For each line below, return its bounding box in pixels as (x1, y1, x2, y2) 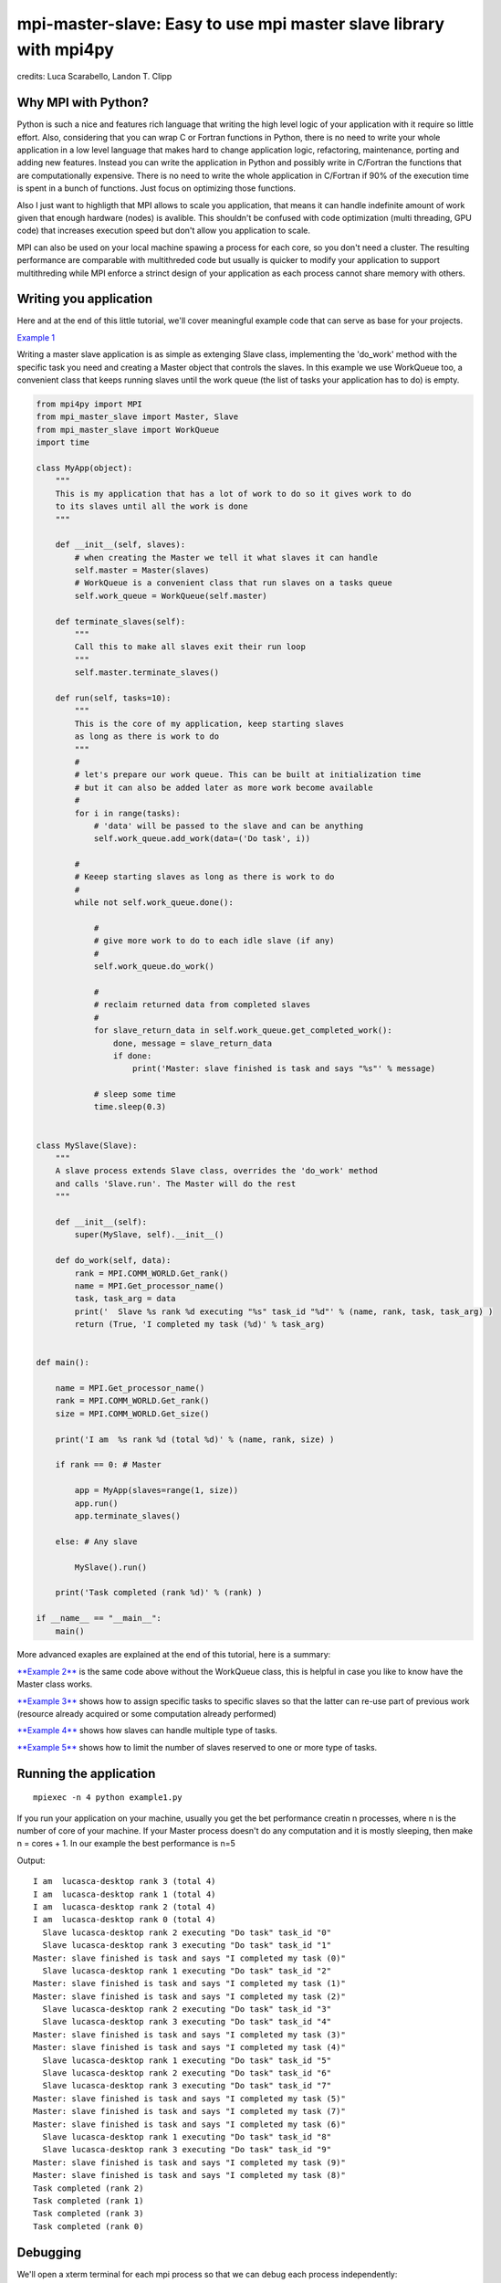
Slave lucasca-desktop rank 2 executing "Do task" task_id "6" (42, 2068, 332, 2078)
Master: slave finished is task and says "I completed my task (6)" (33, 2119, 346, 2130)
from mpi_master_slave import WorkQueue (36, 425, 219, 435)
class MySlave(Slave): (36, 1140, 138, 1151)
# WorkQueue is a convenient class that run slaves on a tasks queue (74, 578, 392, 588)
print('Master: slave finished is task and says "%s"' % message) (132, 1064, 436, 1074)
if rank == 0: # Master (55, 1459, 162, 1470)
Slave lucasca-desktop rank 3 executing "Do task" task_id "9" (42, 2144, 332, 2155)
